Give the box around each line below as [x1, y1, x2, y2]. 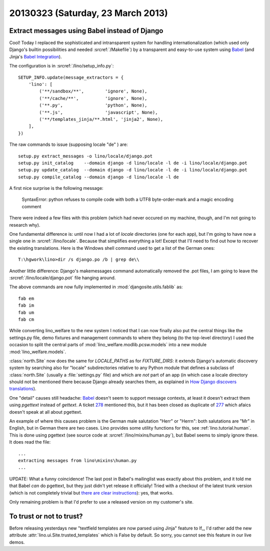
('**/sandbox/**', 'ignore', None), [39, 88, 147, 94]
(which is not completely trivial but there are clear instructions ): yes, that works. [9, 490, 173, 496]
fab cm [18, 316, 34, 322]
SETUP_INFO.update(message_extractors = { [18, 74, 124, 80]
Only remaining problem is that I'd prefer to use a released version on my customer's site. [9, 499, 194, 505]
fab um [18, 310, 34, 315]
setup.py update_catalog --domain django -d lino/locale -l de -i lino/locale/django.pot [18, 167, 247, 173]
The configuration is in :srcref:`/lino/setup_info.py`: [9, 63, 114, 69]
